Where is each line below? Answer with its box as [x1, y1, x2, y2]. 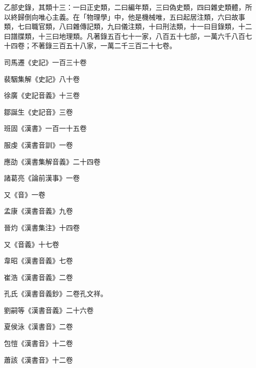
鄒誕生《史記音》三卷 [4, 106, 73, 117]
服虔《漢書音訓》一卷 [4, 139, 73, 150]
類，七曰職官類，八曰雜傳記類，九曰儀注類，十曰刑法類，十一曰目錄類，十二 [4, 21, 252, 31]
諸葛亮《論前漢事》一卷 [4, 173, 80, 183]
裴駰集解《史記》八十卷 [4, 73, 80, 84]
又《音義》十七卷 [4, 239, 59, 249]
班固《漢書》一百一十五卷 [4, 123, 87, 133]
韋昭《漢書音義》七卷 [4, 255, 73, 266]
